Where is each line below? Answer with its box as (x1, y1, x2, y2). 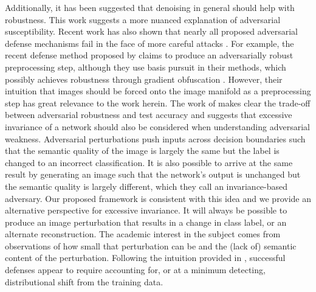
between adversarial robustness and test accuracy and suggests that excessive (5, 108, 292, 121)
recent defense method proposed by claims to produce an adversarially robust (5, 49, 294, 61)
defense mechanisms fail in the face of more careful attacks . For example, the (5, 36, 294, 49)
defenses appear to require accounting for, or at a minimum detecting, (5, 263, 266, 276)
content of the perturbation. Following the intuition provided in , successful (5, 251, 286, 264)
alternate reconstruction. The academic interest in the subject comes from (5, 228, 281, 240)
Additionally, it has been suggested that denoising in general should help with (5, 1, 295, 13)
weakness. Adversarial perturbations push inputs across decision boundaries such (5, 132, 306, 145)
